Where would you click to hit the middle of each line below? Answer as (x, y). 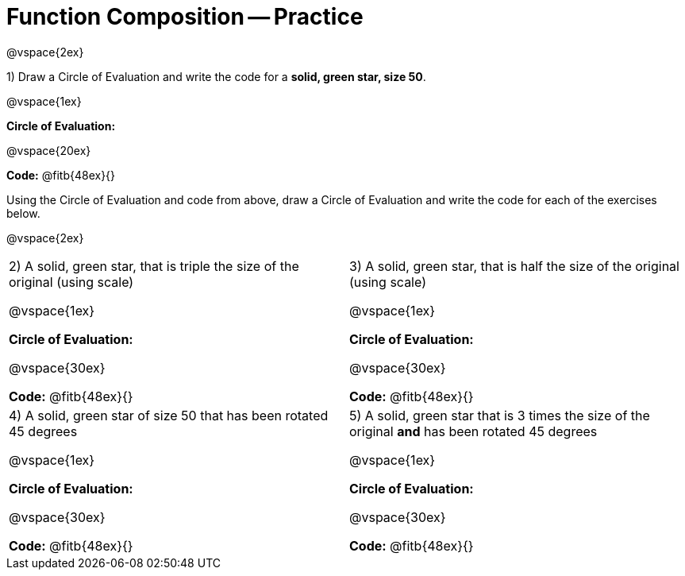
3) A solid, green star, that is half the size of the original (514, 266)
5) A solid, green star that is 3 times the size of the (500, 415)
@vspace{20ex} (49, 150)
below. (23, 213)
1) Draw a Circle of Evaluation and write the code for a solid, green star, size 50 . (216, 76)
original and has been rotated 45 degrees (473, 431)
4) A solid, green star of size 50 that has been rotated (169, 415)
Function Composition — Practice (185, 17)
